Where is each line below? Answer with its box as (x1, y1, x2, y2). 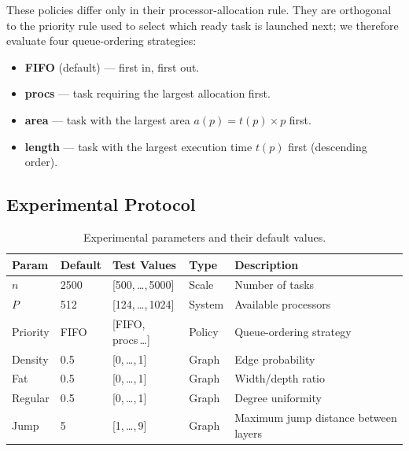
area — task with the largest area (24, 111, 190, 128)
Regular (12, 390, 50, 406)
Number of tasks (234, 276, 315, 293)
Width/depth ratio (234, 370, 326, 386)
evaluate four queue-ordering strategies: (6, 32, 197, 49)
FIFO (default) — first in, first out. (24, 58, 200, 75)
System (189, 296, 224, 312)
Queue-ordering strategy (234, 323, 352, 339)
